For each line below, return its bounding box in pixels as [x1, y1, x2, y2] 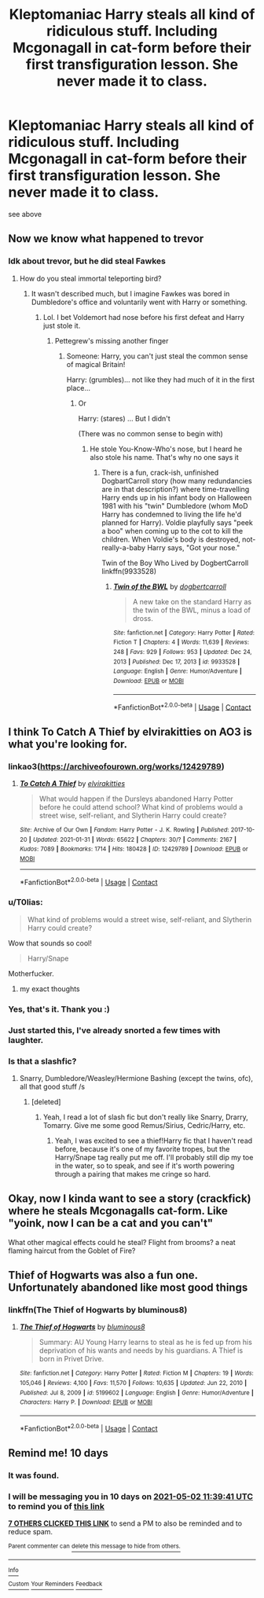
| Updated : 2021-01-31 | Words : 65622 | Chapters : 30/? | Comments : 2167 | [28, 836, 237, 843]
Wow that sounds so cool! [8, 938, 93, 948]
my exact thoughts [19, 984, 80, 994]
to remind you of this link [8, 1501, 104, 1512]
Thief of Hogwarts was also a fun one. [8, 1269, 198, 1282]
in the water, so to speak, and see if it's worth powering [54, 1161, 235, 1170]
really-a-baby [101, 542, 146, 552]
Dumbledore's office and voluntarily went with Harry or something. [31, 297, 247, 307]
